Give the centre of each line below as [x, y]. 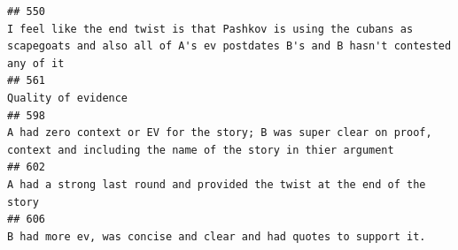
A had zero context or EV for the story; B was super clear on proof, [220, 133]
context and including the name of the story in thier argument [201, 150]
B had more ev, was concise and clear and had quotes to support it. [217, 236]
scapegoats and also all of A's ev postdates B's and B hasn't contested [229, 46]
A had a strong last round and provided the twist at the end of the [217, 184]
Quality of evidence [68, 98]
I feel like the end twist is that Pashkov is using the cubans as [210, 29]
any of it [36, 63]
